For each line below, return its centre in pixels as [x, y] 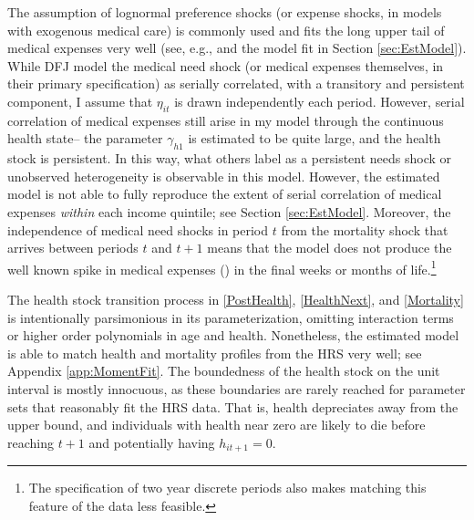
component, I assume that [80, 101]
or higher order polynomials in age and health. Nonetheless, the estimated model [233, 335]
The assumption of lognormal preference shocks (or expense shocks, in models [225, 12]
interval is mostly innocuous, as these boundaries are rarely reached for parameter [237, 388]
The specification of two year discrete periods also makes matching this [227, 488]
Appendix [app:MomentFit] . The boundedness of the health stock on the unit [224, 371]
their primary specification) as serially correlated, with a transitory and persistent [236, 83]
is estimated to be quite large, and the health [314, 138]
